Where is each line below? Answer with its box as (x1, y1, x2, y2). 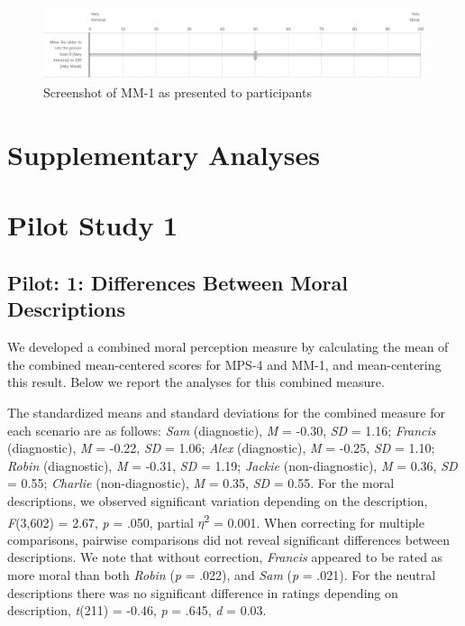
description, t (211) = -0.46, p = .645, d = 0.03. (7, 601, 267, 620)
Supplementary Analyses (7, 136, 320, 173)
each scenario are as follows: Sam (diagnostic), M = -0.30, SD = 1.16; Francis (7, 420, 436, 439)
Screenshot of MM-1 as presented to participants (43, 83, 312, 102)
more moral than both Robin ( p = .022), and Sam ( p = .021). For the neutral (7, 566, 436, 585)
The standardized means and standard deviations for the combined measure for (7, 403, 445, 422)
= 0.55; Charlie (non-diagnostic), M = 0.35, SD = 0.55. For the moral (7, 474, 395, 493)
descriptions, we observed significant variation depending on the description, (7, 492, 428, 511)
